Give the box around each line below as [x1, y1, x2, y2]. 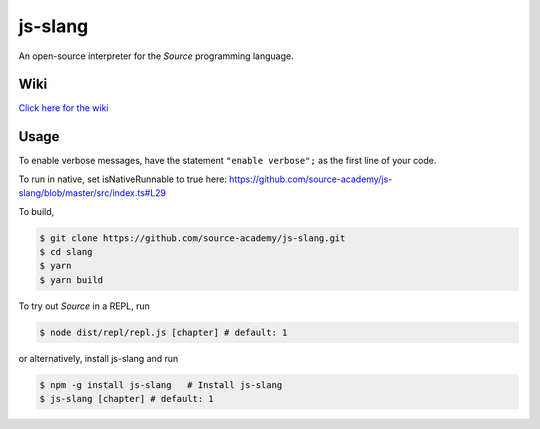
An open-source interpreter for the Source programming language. [18, 50, 294, 62]
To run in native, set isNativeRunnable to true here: [18, 173, 227, 185]
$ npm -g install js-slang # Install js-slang [39, 379, 283, 390]
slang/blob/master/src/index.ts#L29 [18, 187, 167, 199]
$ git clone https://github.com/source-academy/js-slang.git [39, 232, 346, 244]
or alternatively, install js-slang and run [18, 352, 179, 364]
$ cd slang [39, 246, 93, 257]
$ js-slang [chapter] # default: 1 [39, 393, 214, 405]
